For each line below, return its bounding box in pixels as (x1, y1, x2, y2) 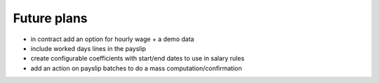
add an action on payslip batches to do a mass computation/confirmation (30, 63, 242, 73)
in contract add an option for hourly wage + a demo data (30, 35, 194, 43)
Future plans (13, 10, 88, 26)
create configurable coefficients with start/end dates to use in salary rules (30, 54, 245, 63)
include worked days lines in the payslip (30, 44, 147, 52)
